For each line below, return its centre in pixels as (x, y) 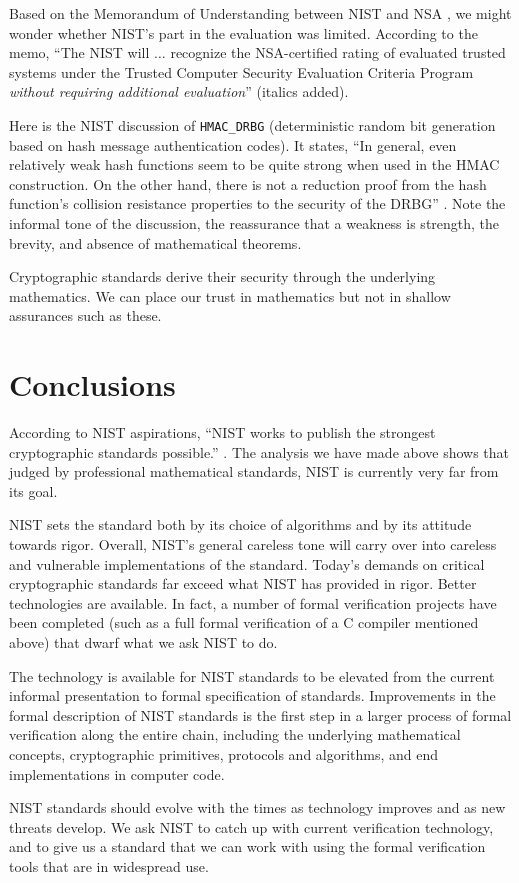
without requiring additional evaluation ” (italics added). (179, 91)
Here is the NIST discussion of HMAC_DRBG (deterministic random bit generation (252, 124)
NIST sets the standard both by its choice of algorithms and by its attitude (240, 524)
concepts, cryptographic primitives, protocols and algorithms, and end (224, 754)
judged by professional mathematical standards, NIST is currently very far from (254, 471)
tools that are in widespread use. (109, 865)
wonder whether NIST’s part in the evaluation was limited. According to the (243, 32)
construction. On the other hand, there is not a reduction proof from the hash (248, 183)
